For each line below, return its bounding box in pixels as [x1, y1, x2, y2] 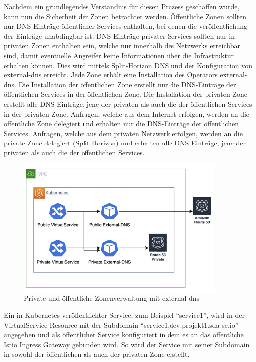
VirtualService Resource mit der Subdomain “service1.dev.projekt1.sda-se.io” [4, 319, 239, 330]
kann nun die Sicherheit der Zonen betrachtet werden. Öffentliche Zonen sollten [4, 11, 247, 21]
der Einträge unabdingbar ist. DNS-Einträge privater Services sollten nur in [4, 30, 235, 41]
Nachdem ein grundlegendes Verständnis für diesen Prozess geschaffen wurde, [4, 1, 240, 11]
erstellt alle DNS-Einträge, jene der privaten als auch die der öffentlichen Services [4, 98, 252, 109]
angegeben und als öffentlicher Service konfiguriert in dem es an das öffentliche [4, 329, 244, 340]
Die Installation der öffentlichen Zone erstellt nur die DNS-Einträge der [18, 79, 236, 89]
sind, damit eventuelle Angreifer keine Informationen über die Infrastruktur [4, 50, 234, 60]
